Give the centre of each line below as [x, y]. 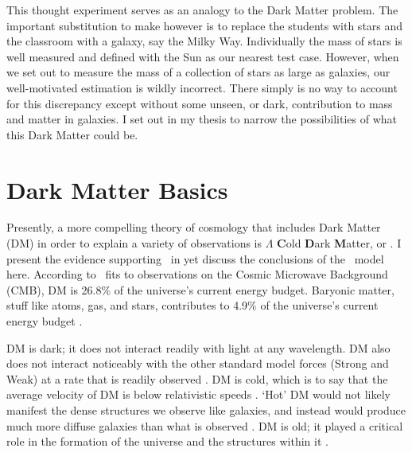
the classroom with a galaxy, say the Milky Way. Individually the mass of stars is [204, 41]
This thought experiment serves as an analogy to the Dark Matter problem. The [202, 10]
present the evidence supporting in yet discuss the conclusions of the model [195, 258]
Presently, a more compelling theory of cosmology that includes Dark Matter [194, 227]
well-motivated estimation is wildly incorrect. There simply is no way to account [202, 87]
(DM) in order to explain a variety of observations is [134, 243]
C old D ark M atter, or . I [339, 243]
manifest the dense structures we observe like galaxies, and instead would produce [206, 410]
